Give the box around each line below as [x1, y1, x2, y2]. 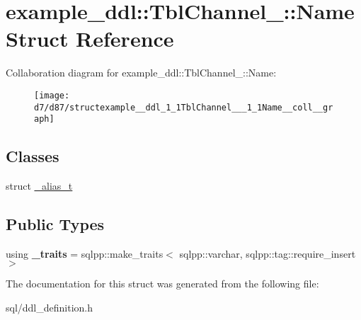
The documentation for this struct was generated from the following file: [6, 276, 319, 291]
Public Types [6, 213, 105, 235]
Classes [6, 145, 59, 167]
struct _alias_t [6, 178, 73, 193]
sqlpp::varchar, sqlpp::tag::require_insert [179, 246, 356, 261]
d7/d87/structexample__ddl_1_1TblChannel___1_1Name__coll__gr [34, 102, 333, 113]
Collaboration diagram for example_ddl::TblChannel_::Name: [6, 65, 277, 80]
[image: [34, 90, 70, 101]
